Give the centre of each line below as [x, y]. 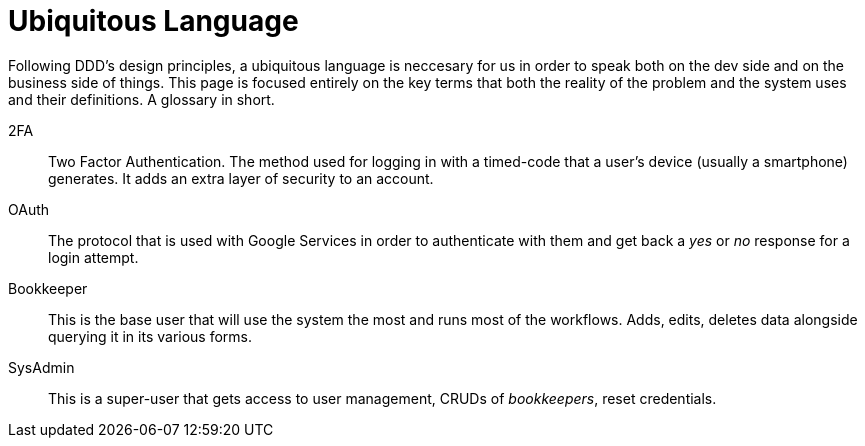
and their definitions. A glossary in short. [141, 99]
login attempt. [93, 257]
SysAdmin [41, 367]
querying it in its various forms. [150, 336]
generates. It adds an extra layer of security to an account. [241, 178]
